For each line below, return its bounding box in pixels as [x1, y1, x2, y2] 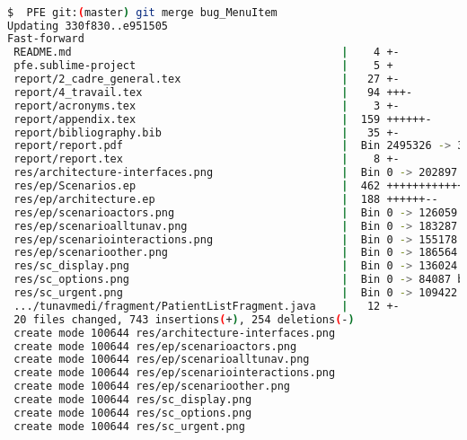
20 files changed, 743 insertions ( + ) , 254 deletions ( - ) [13, 312, 355, 326]
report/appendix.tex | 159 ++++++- [13, 112, 432, 126]
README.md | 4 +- [13, 46, 400, 59]
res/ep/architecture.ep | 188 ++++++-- [13, 192, 438, 206]
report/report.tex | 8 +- [13, 153, 400, 166]
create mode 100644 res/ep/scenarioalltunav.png [13, 353, 310, 366]
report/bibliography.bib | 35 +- [13, 126, 400, 139]
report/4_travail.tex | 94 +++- [13, 85, 413, 99]
